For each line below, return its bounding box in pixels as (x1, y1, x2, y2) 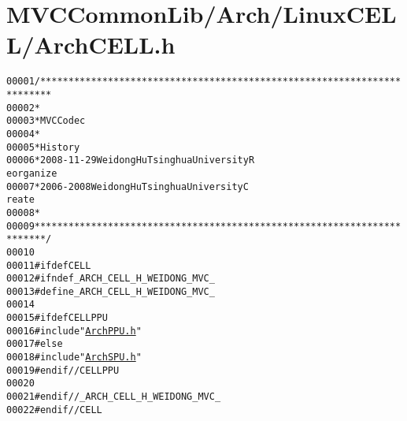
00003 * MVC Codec (6, 115, 86, 127)
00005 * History (6, 141, 80, 153)
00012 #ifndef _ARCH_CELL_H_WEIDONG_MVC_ (6, 273, 215, 285)
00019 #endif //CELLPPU (6, 364, 120, 376)
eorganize (6, 167, 57, 179)
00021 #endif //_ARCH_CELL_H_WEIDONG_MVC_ (6, 391, 221, 403)
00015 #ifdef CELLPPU (6, 312, 108, 324)
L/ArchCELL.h (6, 28, 176, 61)
